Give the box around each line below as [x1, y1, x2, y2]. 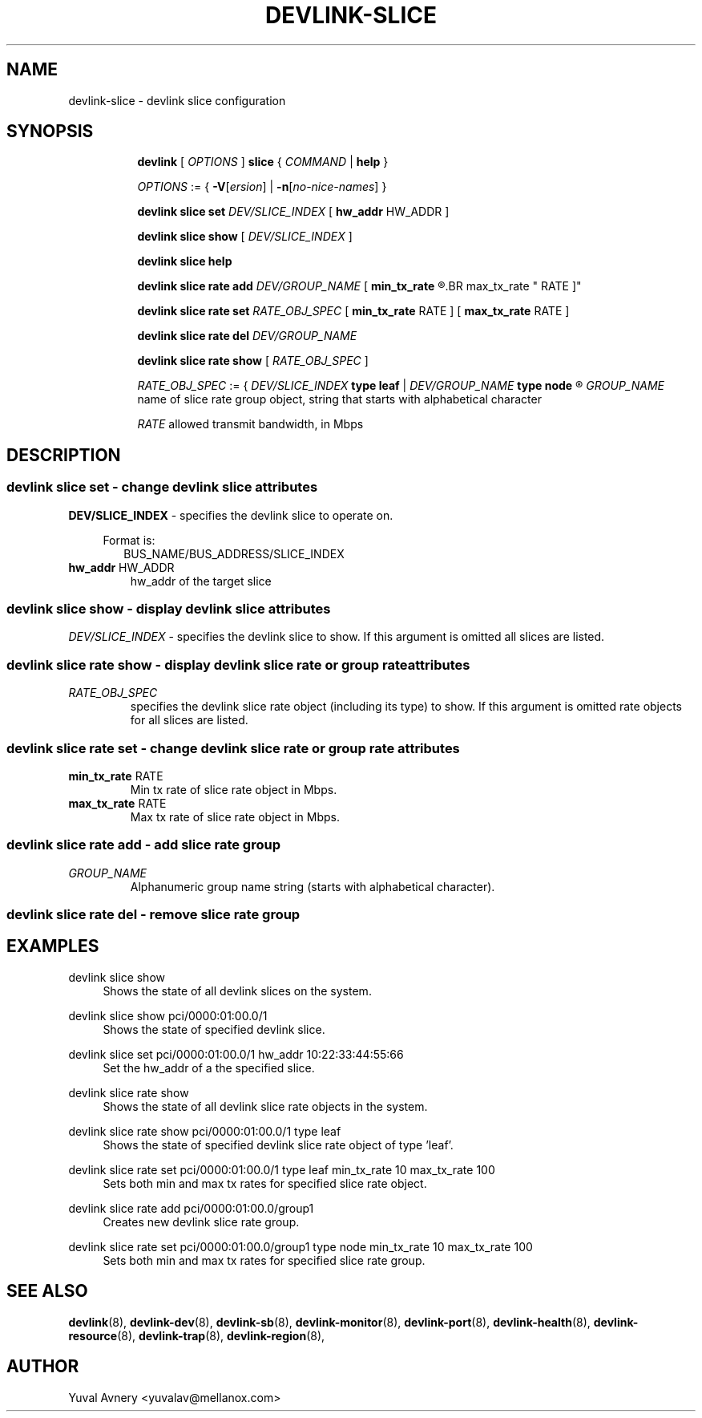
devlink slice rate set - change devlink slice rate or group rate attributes [6, 739, 460, 756]
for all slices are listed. [130, 713, 248, 727]
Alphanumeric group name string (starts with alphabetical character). [130, 879, 495, 893]
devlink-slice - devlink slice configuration [68, 93, 286, 107]
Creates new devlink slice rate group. [103, 1214, 300, 1229]
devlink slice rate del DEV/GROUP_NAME [137, 329, 357, 343]
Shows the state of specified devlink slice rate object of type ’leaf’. [103, 1137, 454, 1152]
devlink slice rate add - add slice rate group [6, 837, 280, 853]
